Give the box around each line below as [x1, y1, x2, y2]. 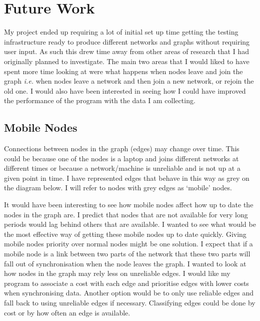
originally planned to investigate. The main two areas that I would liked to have [4, 56, 249, 66]
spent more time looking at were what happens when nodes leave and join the [4, 66, 243, 76]
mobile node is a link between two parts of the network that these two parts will [4, 248, 250, 259]
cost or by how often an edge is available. [4, 307, 130, 317]
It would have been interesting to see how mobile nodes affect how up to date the [4, 199, 253, 210]
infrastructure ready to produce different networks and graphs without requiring [4, 36, 250, 47]
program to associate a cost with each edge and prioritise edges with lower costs [4, 277, 249, 288]
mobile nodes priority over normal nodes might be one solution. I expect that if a [4, 238, 253, 249]
